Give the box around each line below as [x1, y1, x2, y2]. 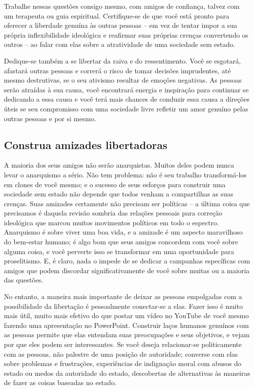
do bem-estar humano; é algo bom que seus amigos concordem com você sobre [4, 237, 238, 247]
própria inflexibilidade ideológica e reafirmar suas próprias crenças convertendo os [4, 29, 249, 40]
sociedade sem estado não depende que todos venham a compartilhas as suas [4, 189, 233, 199]
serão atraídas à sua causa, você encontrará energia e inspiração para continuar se [4, 84, 249, 94]
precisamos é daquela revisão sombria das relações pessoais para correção [4, 208, 222, 218]
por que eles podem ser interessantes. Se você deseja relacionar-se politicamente [4, 339, 242, 349]
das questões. [4, 275, 43, 285]
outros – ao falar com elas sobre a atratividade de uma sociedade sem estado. [4, 39, 235, 49]
